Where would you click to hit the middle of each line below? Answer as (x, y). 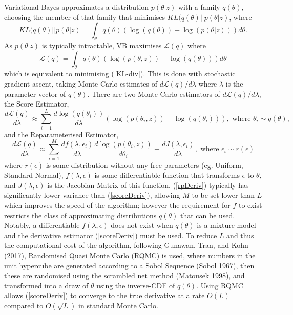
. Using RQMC (220, 285)
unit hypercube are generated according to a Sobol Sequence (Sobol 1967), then (129, 265)
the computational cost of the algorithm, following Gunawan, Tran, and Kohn (126, 245)
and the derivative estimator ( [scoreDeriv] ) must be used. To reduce (111, 235)
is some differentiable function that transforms (167, 175)
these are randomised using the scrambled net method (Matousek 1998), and (124, 275)
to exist (250, 205)
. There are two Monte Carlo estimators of (154, 93)
